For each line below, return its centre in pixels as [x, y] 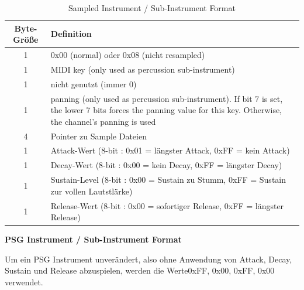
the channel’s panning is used [103, 121]
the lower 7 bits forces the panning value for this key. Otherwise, [166, 110]
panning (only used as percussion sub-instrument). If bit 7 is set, [167, 98]
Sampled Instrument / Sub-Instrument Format [152, 8]
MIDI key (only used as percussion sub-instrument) [143, 69]
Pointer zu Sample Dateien [99, 136]
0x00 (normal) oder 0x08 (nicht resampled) [128, 55]
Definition [71, 34]
